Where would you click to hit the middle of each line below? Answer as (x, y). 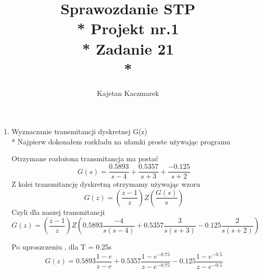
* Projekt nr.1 (128, 28)
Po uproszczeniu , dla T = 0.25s (61, 247)
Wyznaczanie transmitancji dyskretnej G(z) (79, 131)
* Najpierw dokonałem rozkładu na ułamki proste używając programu (121, 141)
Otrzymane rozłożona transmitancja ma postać (85, 158)
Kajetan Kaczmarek (128, 93)
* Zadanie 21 (128, 48)
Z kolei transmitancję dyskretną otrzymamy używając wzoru (106, 184)
